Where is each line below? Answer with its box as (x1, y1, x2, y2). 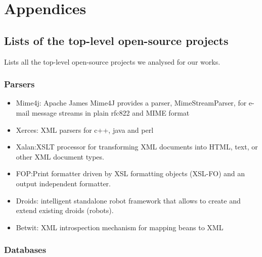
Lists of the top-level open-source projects (4, 32, 229, 48)
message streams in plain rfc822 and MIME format (31, 107, 190, 118)
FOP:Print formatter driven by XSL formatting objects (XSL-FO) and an (16, 168, 245, 179)
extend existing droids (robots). (16, 205, 114, 216)
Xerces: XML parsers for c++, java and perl (16, 124, 154, 135)
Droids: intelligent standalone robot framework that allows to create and (16, 195, 241, 205)
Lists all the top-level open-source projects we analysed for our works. (4, 56, 221, 67)
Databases (4, 243, 47, 256)
